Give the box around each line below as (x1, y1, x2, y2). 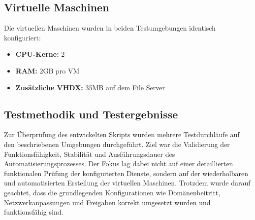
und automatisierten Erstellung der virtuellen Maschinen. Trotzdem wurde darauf (4, 178, 251, 188)
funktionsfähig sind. (4, 207, 64, 217)
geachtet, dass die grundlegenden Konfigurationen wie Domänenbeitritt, (4, 187, 221, 197)
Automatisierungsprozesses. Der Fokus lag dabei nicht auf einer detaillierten (4, 158, 233, 169)
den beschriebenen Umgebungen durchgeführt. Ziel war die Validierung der (4, 139, 230, 149)
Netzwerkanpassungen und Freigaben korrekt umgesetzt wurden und (4, 197, 211, 207)
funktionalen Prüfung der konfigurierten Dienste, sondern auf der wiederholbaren (4, 168, 249, 178)
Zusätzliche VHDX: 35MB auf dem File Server (15, 82, 165, 92)
